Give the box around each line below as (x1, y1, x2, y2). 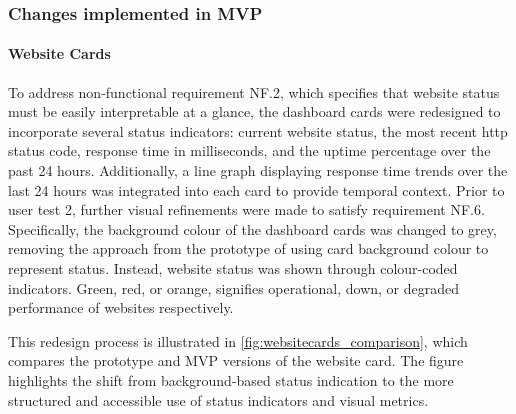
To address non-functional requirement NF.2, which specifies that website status (8, 81, 500, 102)
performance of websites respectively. (8, 297, 234, 318)
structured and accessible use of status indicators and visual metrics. (8, 389, 429, 410)
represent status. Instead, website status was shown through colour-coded (8, 257, 458, 278)
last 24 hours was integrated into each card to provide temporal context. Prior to (8, 179, 505, 200)
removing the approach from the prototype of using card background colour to (8, 238, 489, 259)
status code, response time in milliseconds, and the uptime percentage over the (8, 140, 491, 161)
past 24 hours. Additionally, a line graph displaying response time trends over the (8, 160, 508, 181)
